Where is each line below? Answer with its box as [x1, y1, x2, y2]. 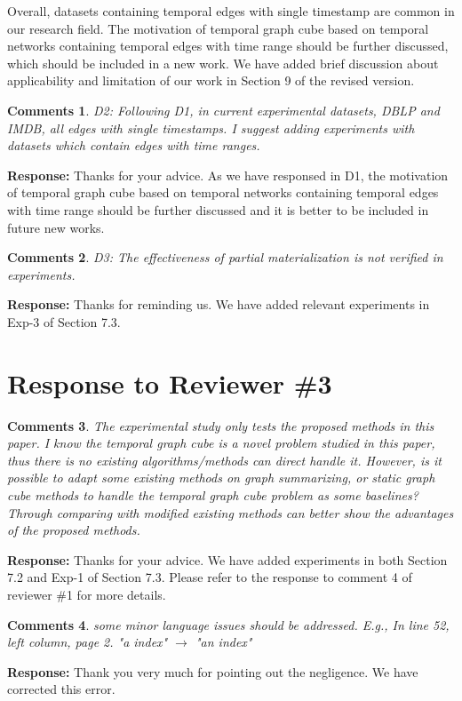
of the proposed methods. [7, 521, 140, 539]
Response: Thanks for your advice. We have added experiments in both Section [7, 550, 448, 569]
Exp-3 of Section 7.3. [7, 312, 121, 331]
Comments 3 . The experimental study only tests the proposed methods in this [7, 416, 434, 434]
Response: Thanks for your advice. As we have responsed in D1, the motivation [7, 165, 449, 184]
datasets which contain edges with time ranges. [7, 136, 260, 155]
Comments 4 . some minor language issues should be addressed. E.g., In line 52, [7, 615, 450, 633]
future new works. [7, 218, 105, 236]
